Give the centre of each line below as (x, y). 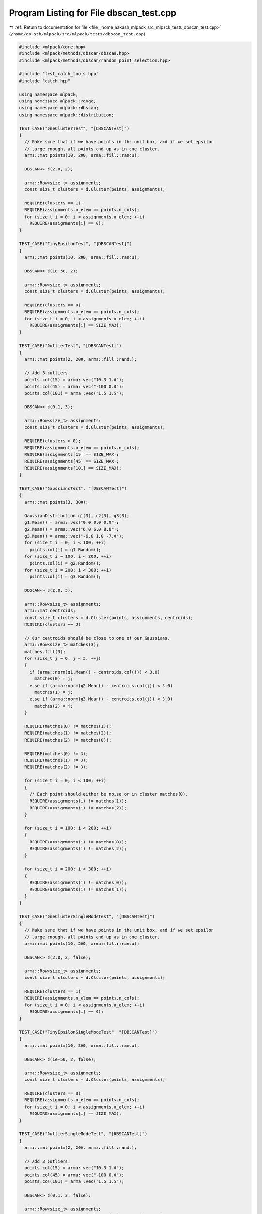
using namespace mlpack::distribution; (66, 115)
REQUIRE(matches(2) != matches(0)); (68, 740)
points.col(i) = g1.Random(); (65, 549)
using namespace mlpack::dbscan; (59, 108)
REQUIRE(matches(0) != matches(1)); (68, 726)
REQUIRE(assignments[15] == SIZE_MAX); (72, 455)
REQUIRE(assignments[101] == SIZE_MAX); (73, 468)
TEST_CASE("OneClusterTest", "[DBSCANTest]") (74, 128)
